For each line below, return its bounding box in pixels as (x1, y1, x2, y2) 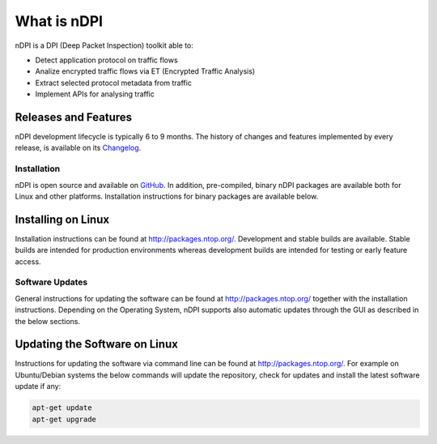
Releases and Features (15, 110, 133, 124)
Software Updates (15, 276, 88, 288)
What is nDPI (15, 12, 104, 30)
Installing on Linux (15, 212, 109, 226)
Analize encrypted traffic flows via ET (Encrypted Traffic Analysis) (35, 66, 256, 76)
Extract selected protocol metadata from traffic (35, 78, 192, 88)
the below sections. (15, 316, 81, 326)
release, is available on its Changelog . (15, 143, 142, 153)
